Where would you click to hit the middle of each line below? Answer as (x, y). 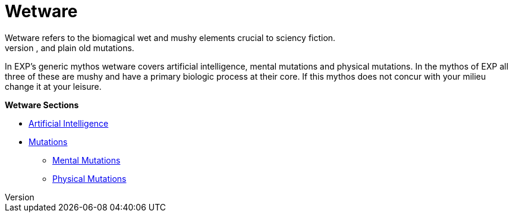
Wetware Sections (42, 105)
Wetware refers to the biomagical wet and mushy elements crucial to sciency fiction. (170, 37)
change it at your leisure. (53, 86)
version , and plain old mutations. (70, 48)
